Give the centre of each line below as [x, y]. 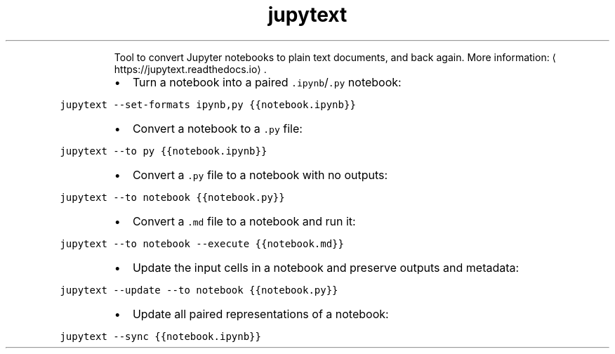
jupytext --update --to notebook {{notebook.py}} [199, 290]
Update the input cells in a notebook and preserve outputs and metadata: [326, 267]
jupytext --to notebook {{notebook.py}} [172, 197]
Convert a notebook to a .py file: [217, 128]
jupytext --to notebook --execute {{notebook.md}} [202, 243]
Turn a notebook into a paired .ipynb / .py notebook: [267, 82]
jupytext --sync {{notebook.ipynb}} [160, 336]
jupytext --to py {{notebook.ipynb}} [164, 151]
